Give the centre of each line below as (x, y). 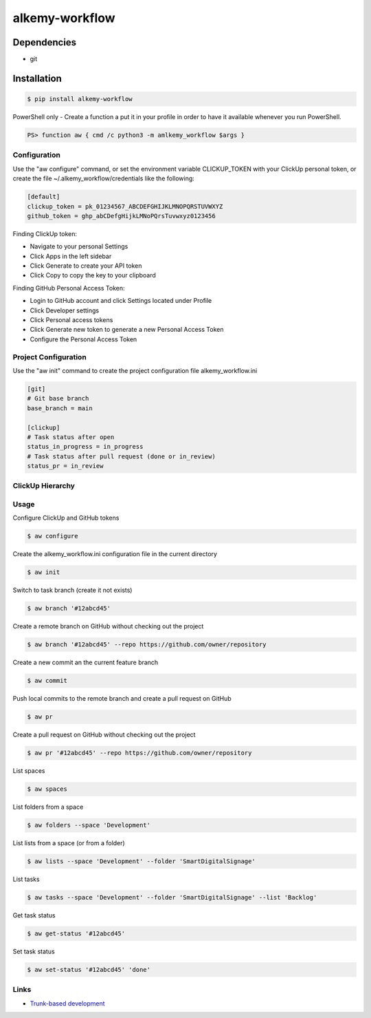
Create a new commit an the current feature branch (86, 662)
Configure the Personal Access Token (83, 339)
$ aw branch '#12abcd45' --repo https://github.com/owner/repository (147, 645)
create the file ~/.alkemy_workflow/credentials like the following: (104, 178)
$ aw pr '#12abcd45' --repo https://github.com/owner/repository (139, 753)
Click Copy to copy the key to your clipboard (93, 275)
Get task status (34, 915)
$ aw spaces (47, 789)
